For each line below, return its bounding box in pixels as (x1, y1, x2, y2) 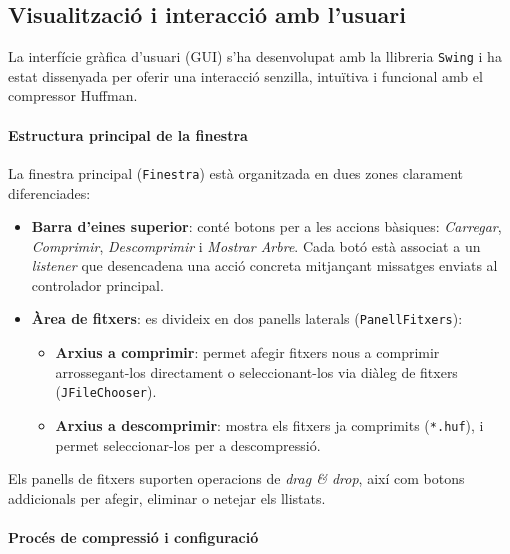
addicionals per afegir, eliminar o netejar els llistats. (8, 487, 326, 508)
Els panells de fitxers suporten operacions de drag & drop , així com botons (8, 468, 465, 489)
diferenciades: (8, 182, 91, 203)
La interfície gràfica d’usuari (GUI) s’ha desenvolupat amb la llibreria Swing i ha (8, 46, 502, 67)
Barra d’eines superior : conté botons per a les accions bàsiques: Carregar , (31, 216, 502, 237)
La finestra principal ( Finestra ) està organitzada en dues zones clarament (8, 162, 463, 183)
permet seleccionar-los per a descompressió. (55, 434, 321, 455)
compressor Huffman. (8, 85, 138, 106)
